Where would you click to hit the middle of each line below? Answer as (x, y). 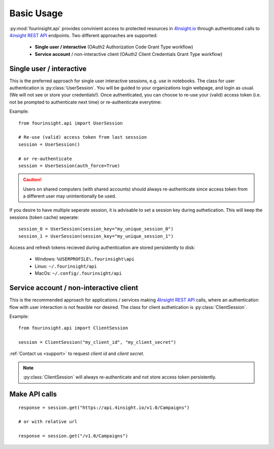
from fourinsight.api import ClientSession (73, 328)
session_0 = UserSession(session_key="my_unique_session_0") (96, 229)
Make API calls (33, 394)
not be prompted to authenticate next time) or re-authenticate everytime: (85, 102)
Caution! (32, 180)
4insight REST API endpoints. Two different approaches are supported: (83, 35)
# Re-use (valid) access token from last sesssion (83, 137)
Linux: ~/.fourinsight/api (66, 266)
